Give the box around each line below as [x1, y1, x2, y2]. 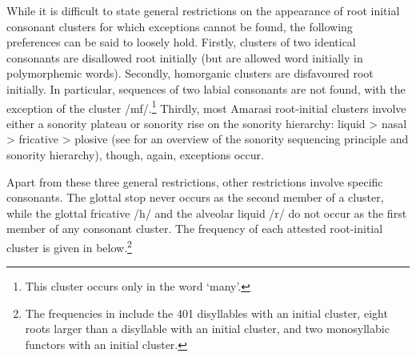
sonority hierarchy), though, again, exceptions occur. [6, 146, 264, 162]
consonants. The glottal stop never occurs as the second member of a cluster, [6, 189, 384, 206]
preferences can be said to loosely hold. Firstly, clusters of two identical [6, 34, 356, 50]
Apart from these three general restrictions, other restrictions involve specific [6, 173, 383, 190]
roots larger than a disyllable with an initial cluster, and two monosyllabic [25, 320, 390, 337]
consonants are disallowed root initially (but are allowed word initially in [6, 49, 363, 66]
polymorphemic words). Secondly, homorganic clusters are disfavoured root [6, 65, 374, 82]
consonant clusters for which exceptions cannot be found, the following [6, 18, 353, 34]
